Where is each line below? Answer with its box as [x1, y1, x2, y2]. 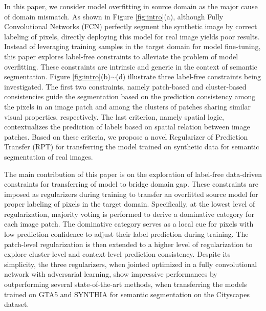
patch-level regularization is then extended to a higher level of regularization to [4, 238, 253, 249]
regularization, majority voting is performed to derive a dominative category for [4, 208, 254, 219]
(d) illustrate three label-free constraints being [116, 71, 261, 82]
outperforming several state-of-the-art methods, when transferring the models [4, 279, 247, 290]
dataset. [4, 299, 29, 309]
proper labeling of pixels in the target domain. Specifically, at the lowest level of [4, 198, 255, 209]
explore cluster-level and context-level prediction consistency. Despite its [4, 249, 231, 259]
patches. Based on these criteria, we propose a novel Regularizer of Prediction [4, 131, 248, 142]
